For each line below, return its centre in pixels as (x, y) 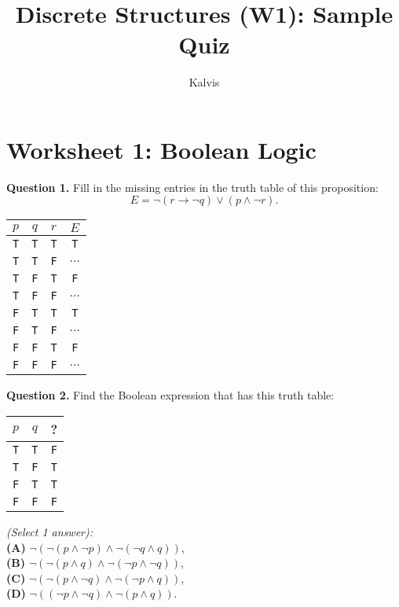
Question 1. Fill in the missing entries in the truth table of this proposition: (192, 187)
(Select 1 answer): (50, 532)
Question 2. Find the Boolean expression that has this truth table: (170, 395)
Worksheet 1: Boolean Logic (161, 149)
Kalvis (204, 82)
